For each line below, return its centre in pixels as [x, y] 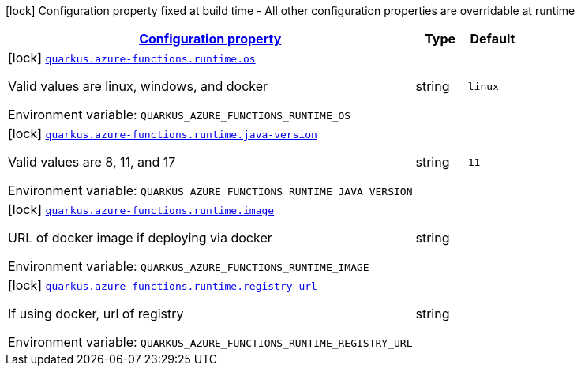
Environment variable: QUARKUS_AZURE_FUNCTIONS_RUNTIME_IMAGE [189, 266]
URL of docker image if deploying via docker [140, 238]
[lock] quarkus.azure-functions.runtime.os [132, 58]
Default [493, 39]
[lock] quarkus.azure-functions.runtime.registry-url [163, 285]
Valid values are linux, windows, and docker [138, 86]
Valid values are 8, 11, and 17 [92, 162]
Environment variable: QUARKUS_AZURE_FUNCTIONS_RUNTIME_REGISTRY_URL [210, 342]
